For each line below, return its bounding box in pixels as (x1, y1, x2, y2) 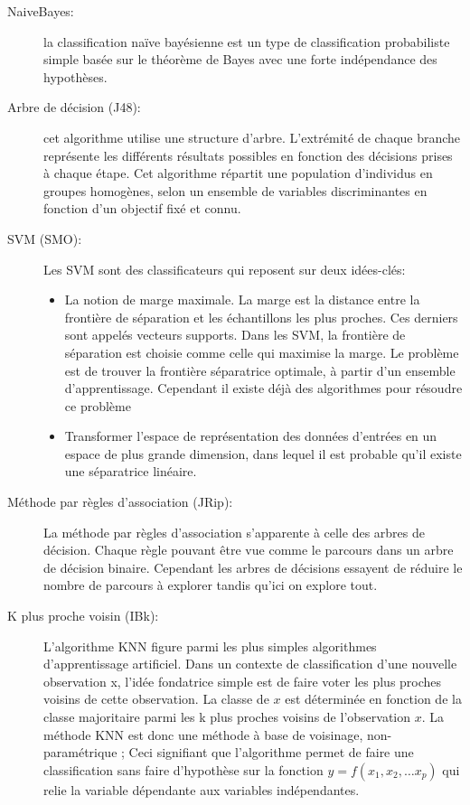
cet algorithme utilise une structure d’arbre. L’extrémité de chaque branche (43, 127, 461, 146)
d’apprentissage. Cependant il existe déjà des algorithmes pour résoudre (64, 379, 463, 398)
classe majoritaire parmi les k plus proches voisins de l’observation (43, 707, 411, 725)
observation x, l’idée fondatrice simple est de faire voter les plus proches (43, 671, 442, 690)
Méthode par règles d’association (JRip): (7, 492, 233, 511)
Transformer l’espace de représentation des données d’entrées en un (64, 426, 437, 445)
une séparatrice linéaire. (64, 462, 197, 481)
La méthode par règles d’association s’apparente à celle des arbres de (43, 522, 425, 541)
